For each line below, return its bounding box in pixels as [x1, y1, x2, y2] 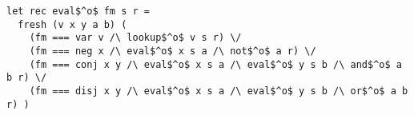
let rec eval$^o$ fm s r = [6, 6, 150, 17]
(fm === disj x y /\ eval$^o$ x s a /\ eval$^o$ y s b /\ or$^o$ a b [29, 85, 408, 97]
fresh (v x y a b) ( [18, 18, 127, 30]
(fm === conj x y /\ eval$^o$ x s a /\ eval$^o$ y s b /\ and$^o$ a [29, 58, 402, 70]
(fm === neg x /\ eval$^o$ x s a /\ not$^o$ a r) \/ [29, 45, 316, 57]
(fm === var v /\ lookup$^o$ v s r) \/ [29, 32, 242, 44]
